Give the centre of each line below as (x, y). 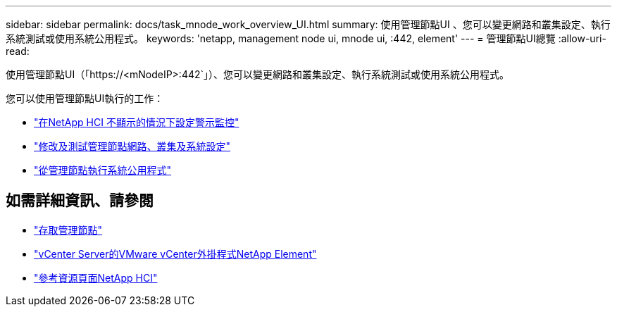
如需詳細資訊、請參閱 (80, 201)
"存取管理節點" (68, 230)
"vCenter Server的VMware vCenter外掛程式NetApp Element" (175, 254)
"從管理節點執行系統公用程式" (103, 170)
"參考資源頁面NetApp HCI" (96, 277)
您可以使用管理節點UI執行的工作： (85, 98)
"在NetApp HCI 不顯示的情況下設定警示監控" (137, 122)
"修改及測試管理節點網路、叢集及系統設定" (132, 146)
